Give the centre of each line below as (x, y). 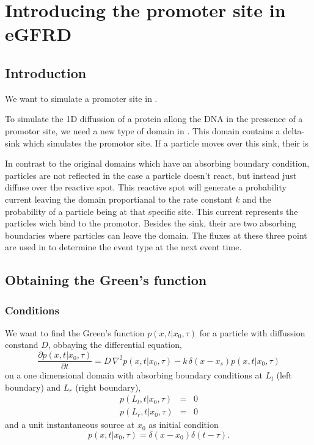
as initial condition (184, 425)
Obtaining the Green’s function (106, 280)
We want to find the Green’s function (75, 332)
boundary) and (33, 387)
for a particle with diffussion (252, 332)
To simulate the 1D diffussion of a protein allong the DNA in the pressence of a (154, 119)
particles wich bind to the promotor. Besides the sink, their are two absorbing (151, 223)
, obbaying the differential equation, (115, 345)
